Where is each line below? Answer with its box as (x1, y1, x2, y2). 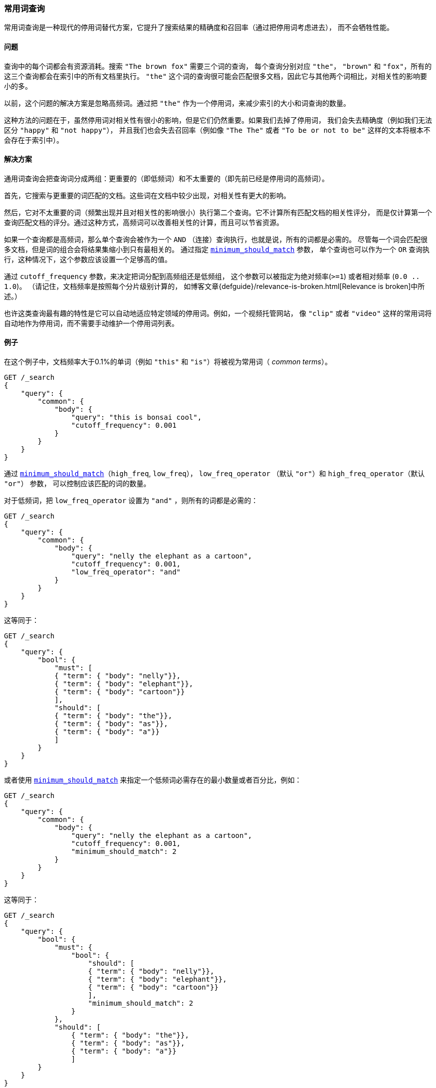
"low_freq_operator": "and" (71, 568, 181, 576)
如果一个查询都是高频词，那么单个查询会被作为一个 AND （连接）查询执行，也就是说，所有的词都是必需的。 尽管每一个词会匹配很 (4, 235, 428, 244)
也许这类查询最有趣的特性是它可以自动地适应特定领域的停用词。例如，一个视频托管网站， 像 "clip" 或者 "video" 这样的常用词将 (4, 308, 432, 317)
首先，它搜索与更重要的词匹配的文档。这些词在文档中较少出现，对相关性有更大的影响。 (4, 191, 290, 200)
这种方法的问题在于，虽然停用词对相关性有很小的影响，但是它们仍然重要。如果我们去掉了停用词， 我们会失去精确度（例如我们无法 (4, 115, 432, 124)
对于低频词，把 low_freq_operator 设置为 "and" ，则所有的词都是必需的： (4, 496, 258, 505)
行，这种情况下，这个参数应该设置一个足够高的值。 (4, 255, 172, 264)
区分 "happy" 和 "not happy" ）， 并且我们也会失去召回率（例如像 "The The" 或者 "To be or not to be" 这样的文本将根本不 (4, 125, 431, 134)
